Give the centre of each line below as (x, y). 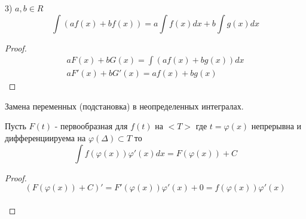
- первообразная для (91, 126)
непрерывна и (276, 126)
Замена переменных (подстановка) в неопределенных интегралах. (124, 106)
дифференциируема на (45, 138)
